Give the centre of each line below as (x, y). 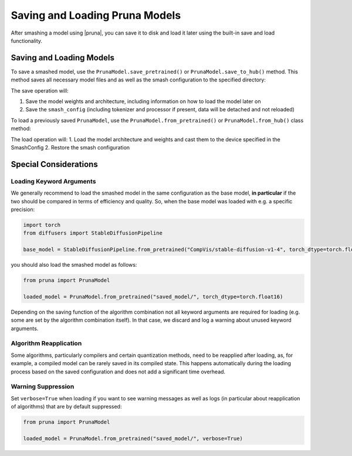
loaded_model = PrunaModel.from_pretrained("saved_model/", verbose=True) (133, 438)
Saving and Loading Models (62, 58)
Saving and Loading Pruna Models (96, 15)
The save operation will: (40, 90)
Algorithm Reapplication (46, 343)
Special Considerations (54, 164)
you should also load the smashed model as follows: (74, 265)
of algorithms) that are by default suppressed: (66, 407)
